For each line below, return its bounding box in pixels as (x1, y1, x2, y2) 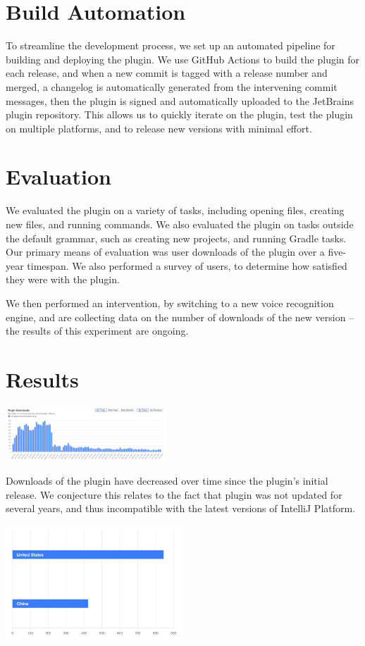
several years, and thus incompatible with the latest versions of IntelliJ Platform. (6, 501, 356, 516)
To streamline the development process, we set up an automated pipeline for (6, 38, 335, 53)
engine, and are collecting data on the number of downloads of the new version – (6, 309, 354, 324)
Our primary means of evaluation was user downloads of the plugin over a (6, 244, 325, 259)
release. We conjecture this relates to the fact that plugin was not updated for (6, 487, 342, 502)
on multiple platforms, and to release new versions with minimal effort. (6, 120, 312, 135)
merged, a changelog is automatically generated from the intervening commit (6, 79, 338, 94)
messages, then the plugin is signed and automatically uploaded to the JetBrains (6, 93, 354, 108)
